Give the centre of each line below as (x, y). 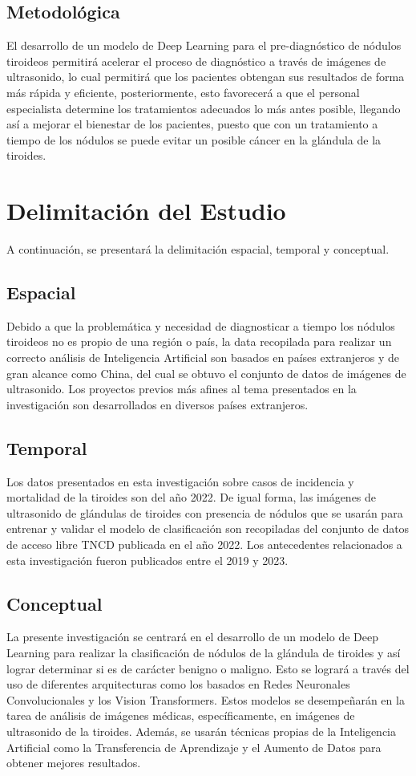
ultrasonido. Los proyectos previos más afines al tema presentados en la (182, 389)
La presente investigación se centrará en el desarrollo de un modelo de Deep (193, 637)
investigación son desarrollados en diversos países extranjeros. (158, 404)
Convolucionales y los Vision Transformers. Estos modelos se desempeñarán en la (206, 699)
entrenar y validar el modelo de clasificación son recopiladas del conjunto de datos (208, 528)
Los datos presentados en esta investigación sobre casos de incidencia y (180, 481)
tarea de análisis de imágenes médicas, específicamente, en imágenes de (181, 715)
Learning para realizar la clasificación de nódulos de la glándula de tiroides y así (204, 652)
